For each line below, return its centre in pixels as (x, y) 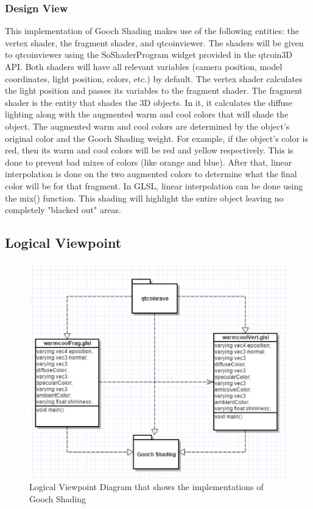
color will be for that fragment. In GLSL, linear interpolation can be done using (154, 185)
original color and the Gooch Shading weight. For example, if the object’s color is (157, 138)
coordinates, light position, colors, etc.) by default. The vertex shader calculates (154, 78)
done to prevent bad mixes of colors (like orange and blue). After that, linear (149, 162)
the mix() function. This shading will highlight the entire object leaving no (144, 198)
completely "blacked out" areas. (63, 210)
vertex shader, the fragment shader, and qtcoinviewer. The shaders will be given (154, 42)
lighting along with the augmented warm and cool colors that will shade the (147, 114)
